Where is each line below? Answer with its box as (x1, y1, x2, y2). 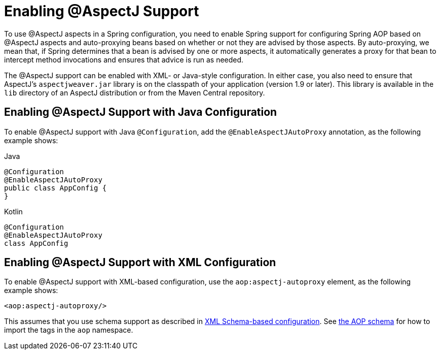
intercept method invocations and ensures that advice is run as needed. (4, 55, 244, 64)
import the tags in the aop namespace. (4, 326, 133, 335)
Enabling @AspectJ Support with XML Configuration (4, 256, 276, 269)
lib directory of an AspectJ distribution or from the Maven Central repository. (4, 88, 265, 97)
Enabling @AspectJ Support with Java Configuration (4, 106, 277, 119)
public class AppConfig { (4, 183, 107, 192)
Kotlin (4, 207, 23, 216)
